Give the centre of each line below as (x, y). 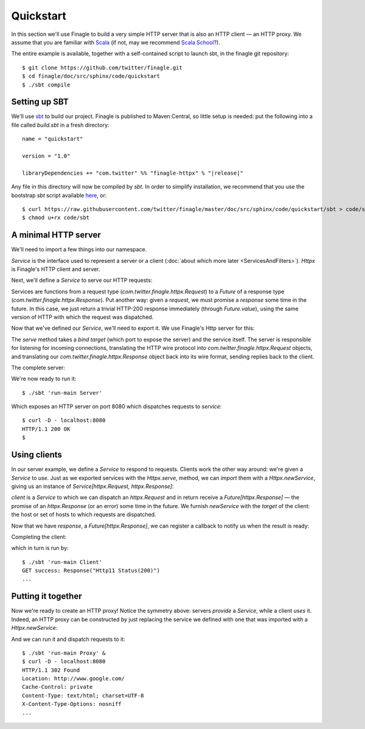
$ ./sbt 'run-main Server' (62, 393)
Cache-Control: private (57, 687)
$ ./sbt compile (46, 85)
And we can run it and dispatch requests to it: (68, 639)
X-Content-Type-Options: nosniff (72, 704)
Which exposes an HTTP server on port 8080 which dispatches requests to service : (116, 406)
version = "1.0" (46, 156)
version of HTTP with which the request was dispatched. (82, 317)
